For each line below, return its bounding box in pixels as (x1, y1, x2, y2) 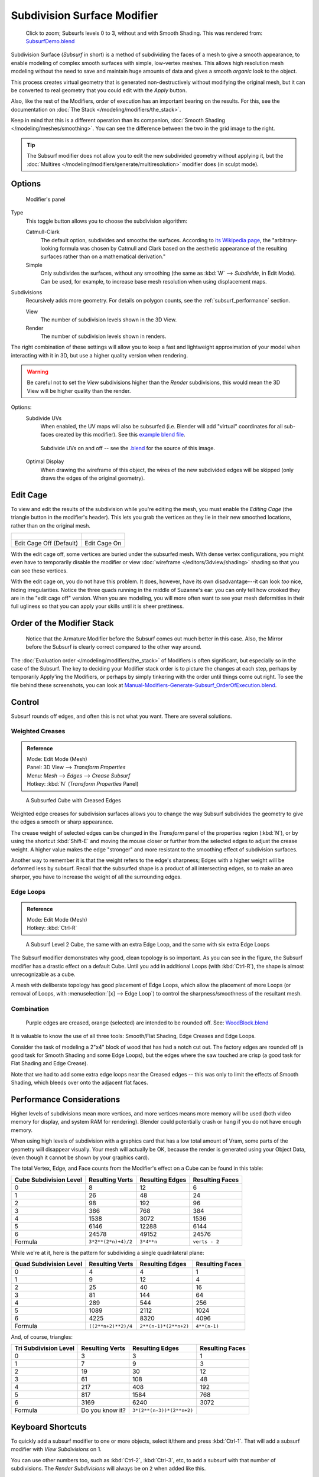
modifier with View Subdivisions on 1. (11, 1446, 102, 1453)
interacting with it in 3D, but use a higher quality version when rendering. (11, 352, 188, 359)
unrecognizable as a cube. (11, 971, 76, 978)
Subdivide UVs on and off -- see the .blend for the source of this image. (40, 444, 216, 451)
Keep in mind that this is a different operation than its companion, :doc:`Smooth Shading (11, 117, 226, 124)
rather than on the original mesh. (11, 522, 91, 529)
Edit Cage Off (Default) (14, 539, 79, 548)
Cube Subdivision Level (14, 1176, 83, 1184)
